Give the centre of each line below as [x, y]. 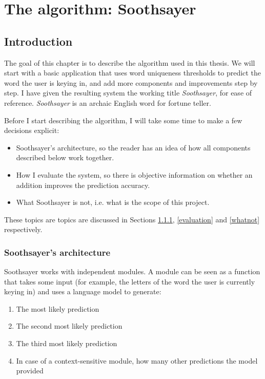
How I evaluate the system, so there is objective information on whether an [134, 174]
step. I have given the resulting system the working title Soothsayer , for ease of [128, 93]
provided [30, 371]
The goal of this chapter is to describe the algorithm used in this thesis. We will [130, 62]
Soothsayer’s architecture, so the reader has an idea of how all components [133, 147]
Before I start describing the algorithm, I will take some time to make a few [123, 120]
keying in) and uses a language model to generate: [83, 291]
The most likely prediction [58, 308]
